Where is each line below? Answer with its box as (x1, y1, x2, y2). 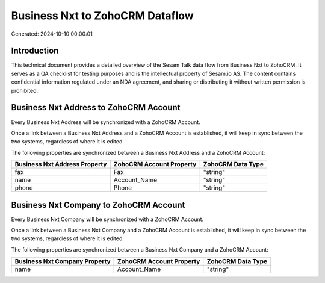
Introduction (11, 46, 59, 56)
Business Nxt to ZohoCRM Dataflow (11, 9, 194, 22)
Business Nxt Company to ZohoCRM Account (11, 199, 185, 210)
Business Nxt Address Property (14, 160, 107, 169)
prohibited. (11, 87, 39, 94)
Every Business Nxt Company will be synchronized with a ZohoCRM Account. (11, 216, 204, 223)
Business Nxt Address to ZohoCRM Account (11, 102, 181, 113)
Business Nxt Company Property (14, 257, 111, 266)
